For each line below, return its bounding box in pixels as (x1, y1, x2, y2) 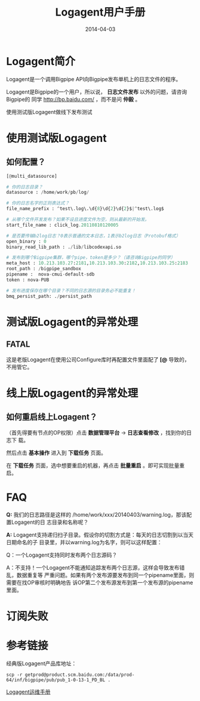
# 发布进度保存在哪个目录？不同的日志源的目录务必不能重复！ (6, 288, 136, 294)
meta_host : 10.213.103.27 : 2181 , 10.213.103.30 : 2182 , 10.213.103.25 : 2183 (6, 260, 188, 266)
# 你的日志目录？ (6, 184, 43, 190)
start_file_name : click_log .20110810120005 (6, 222, 119, 228)
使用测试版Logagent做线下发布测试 (6, 108, 93, 115)
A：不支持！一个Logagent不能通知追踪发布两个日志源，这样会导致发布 (6, 564, 180, 571)
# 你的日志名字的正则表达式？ (6, 200, 70, 206)
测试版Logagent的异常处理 (6, 315, 139, 329)
